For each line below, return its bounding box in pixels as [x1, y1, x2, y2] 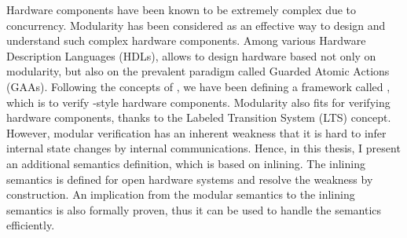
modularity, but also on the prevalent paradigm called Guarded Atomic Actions [6, 63, 390, 79]
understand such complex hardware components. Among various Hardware [6, 32, 366, 49]
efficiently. [6, 217, 55, 233]
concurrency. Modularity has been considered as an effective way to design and [6, 16, 386, 33]
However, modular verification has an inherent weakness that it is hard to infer [6, 124, 387, 141]
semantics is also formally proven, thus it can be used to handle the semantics [6, 201, 382, 218]
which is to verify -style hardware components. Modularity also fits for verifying [6, 93, 390, 110]
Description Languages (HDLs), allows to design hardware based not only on [6, 47, 376, 64]
